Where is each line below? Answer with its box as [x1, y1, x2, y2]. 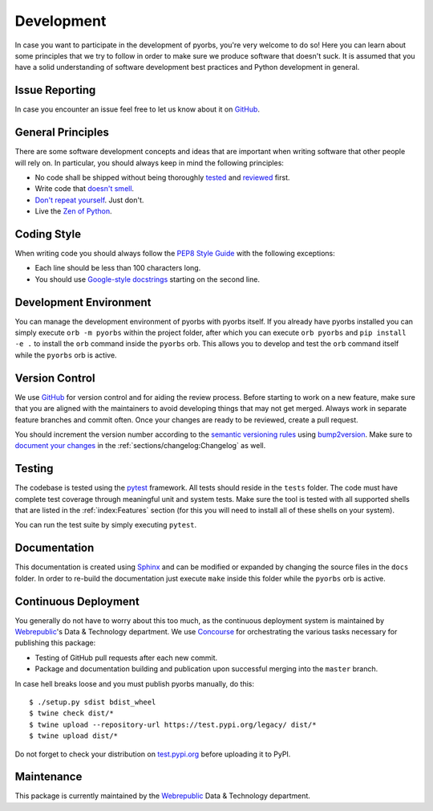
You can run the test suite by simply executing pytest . [14, 520, 197, 530]
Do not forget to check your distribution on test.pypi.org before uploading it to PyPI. [14, 749, 291, 759]
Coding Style [14, 227, 82, 241]
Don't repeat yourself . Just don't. [34, 195, 144, 205]
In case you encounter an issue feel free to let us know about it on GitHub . [14, 104, 261, 114]
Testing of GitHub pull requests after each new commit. [34, 653, 218, 662]
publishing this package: [14, 638, 96, 648]
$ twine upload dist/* [29, 732, 119, 740]
